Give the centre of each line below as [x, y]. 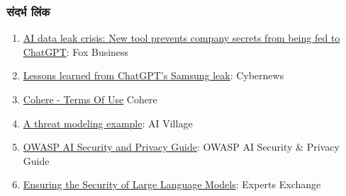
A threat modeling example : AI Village [108, 123]
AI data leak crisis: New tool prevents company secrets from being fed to [182, 38]
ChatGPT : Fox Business [76, 51]
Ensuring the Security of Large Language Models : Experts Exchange [172, 184]
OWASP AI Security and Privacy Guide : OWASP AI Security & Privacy [181, 147]
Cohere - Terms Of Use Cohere [90, 99]
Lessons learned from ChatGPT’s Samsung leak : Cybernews [154, 75]
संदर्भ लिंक [28, 11]
